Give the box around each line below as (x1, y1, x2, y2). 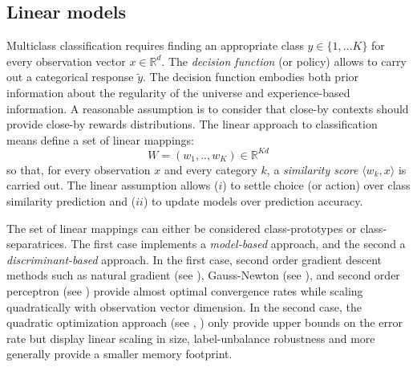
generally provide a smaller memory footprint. (6, 345, 233, 362)
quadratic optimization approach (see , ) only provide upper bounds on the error (6, 314, 403, 331)
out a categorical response (6, 68, 134, 85)
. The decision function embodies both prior (143, 68, 359, 85)
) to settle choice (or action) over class (222, 177, 411, 194)
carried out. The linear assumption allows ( (6, 177, 219, 194)
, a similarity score (266, 161, 358, 177)
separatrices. (6, 235, 67, 252)
